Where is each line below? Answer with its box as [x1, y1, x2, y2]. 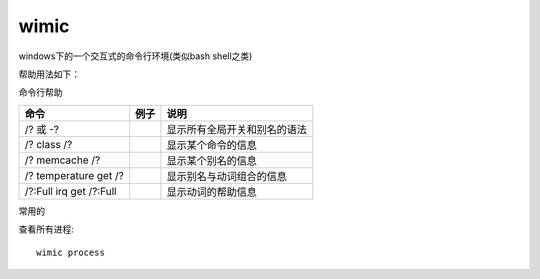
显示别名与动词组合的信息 [166, 169, 287, 183]
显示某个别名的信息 [166, 153, 257, 167]
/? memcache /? [24, 153, 101, 167]
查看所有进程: [18, 223, 75, 235]
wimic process [36, 246, 105, 258]
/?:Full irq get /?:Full [24, 184, 117, 198]
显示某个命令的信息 [166, 138, 257, 152]
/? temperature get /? [24, 168, 124, 182]
